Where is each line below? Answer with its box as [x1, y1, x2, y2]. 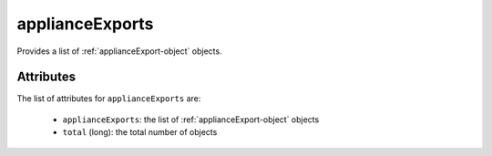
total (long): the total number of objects [62, 127, 218, 138]
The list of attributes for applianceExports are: [16, 93, 201, 104]
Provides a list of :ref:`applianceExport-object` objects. [16, 46, 222, 57]
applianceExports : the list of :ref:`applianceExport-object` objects [62, 114, 320, 125]
